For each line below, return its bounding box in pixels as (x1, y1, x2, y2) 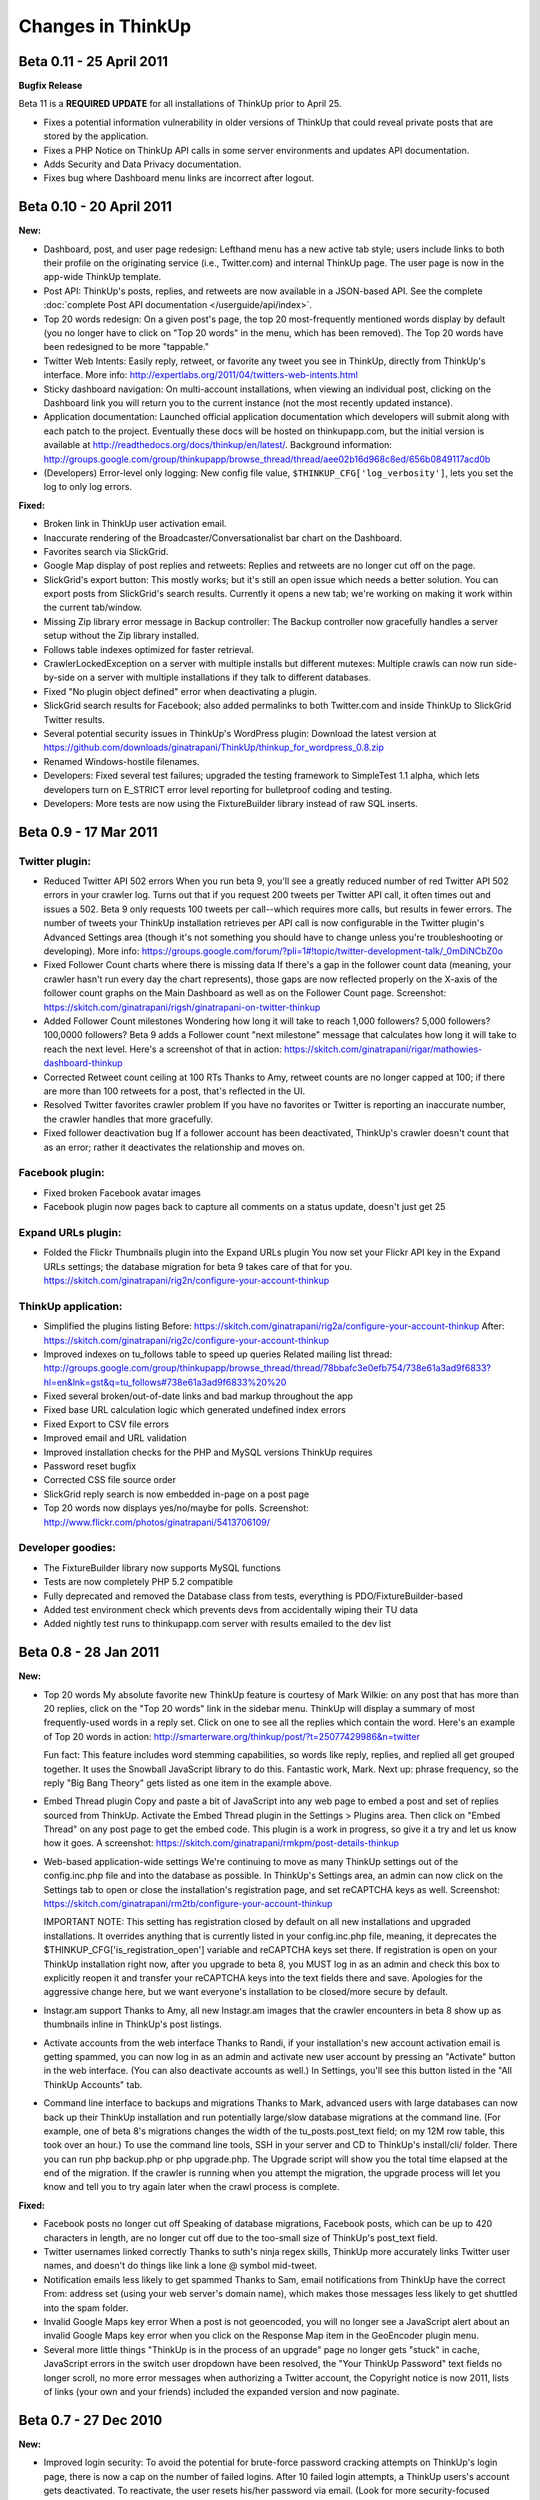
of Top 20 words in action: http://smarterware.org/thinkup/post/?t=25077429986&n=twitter (43, 1730, 420, 1742)
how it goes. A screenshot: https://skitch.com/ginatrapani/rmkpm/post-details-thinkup (43, 1837, 400, 1849)
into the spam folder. (43, 2301, 129, 2314)
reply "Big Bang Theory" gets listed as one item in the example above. (43, 1776, 332, 1789)
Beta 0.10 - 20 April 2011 (18, 198, 172, 215)
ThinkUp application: (18, 1299, 123, 1313)
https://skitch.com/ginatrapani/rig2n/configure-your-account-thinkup (43, 1274, 330, 1286)
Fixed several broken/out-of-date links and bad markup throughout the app (43, 1390, 354, 1402)
